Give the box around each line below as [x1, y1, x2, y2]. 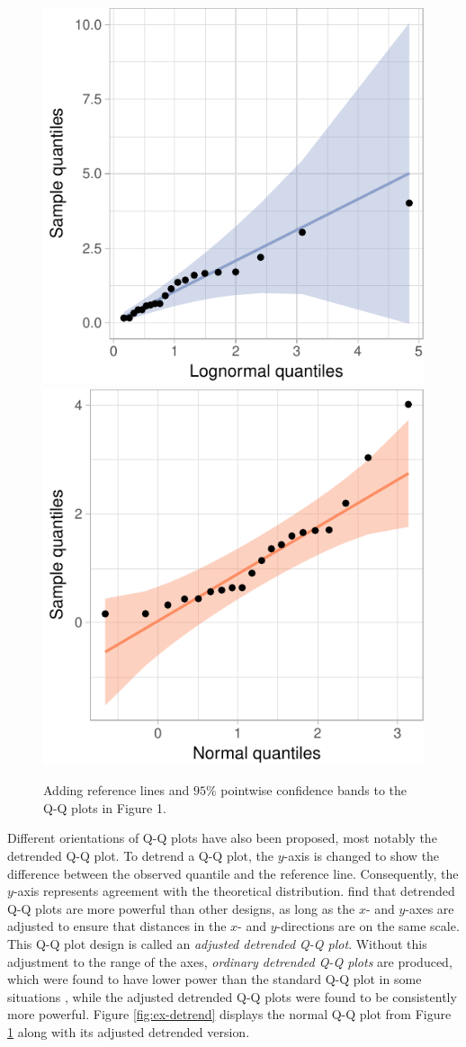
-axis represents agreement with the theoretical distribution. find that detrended [13, 881, 455, 900]
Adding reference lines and [43, 781, 190, 800]
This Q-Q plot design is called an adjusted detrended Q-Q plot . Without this [7, 935, 427, 953]
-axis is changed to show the [283, 846, 440, 865]
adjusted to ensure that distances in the [7, 917, 227, 935]
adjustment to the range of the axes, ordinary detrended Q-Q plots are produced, [7, 952, 453, 971]
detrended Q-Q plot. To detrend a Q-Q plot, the [7, 846, 274, 865]
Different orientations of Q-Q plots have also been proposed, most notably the [7, 828, 437, 847]
